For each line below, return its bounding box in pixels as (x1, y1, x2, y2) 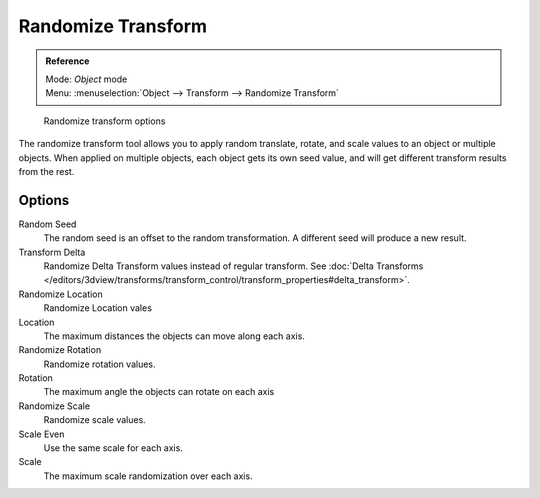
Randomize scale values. (43, 414, 147, 426)
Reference (45, 55, 90, 67)
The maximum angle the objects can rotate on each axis (43, 386, 275, 398)
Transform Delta (18, 246, 86, 258)
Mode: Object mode (45, 73, 128, 85)
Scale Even (18, 428, 65, 440)
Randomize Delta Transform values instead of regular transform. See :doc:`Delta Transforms (43, 260, 424, 272)
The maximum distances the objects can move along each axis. (43, 330, 305, 342)
